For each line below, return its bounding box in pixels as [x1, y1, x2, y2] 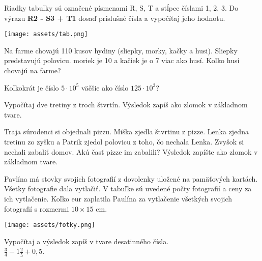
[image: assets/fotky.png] [4, 221, 95, 229]
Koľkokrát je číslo [4, 82, 59, 93]
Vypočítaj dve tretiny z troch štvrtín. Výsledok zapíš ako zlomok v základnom [4, 99, 248, 110]
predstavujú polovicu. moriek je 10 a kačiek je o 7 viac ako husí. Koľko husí [4, 55, 240, 66]
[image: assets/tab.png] [4, 31, 88, 38]
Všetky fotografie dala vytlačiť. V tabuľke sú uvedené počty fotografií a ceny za [4, 183, 252, 194]
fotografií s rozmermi [4, 203, 69, 214]
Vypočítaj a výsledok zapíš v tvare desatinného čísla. [4, 236, 169, 246]
